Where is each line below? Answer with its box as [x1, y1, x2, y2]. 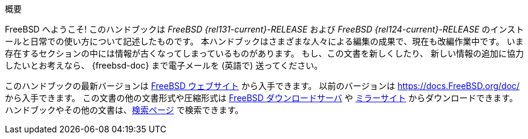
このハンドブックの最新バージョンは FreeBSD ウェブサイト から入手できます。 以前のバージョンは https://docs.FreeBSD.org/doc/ [5, 81, 520, 91]
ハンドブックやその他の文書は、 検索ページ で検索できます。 [5, 105, 244, 115]
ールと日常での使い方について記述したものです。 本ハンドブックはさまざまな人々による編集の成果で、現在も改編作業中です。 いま [5, 36, 524, 46]
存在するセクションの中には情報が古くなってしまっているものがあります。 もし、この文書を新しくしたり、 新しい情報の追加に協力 [5, 48, 524, 58]
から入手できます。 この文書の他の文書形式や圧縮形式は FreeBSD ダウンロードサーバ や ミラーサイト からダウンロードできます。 [5, 93, 518, 103]
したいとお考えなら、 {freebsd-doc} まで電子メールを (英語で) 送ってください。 [5, 60, 323, 70]
